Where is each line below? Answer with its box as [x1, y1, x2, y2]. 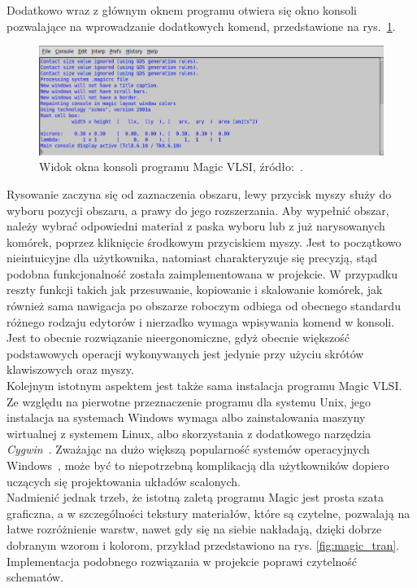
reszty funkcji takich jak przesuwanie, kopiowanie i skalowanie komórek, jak [7, 281, 383, 298]
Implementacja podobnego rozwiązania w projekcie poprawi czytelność [7, 552, 358, 569]
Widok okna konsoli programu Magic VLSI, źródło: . [39, 158, 303, 175]
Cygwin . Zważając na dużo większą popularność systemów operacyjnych [7, 441, 370, 458]
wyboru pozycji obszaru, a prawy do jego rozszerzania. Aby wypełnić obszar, [7, 201, 389, 218]
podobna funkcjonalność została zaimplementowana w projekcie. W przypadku [7, 265, 397, 282]
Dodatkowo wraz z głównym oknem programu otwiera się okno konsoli [7, 2, 358, 18]
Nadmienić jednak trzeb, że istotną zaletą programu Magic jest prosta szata [7, 489, 384, 506]
